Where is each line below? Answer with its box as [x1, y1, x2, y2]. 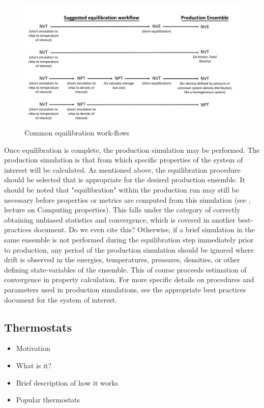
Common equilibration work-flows [24, 127, 130, 138]
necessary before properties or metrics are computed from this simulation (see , [4, 194, 251, 205]
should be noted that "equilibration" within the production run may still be [4, 184, 239, 195]
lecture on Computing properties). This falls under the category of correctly [4, 204, 241, 215]
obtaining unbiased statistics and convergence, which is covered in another [4, 214, 236, 225]
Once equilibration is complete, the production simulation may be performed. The [4, 144, 260, 155]
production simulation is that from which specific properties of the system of [4, 154, 243, 165]
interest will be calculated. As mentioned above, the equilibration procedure [4, 164, 241, 175]
